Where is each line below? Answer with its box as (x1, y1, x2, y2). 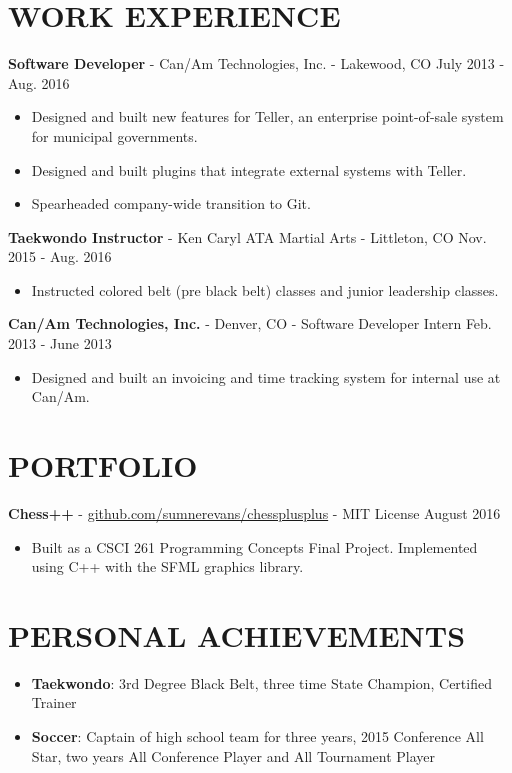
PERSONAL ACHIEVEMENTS (8, 614, 466, 655)
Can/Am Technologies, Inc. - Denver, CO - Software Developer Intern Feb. (8, 313, 492, 334)
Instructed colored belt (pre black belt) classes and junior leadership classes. (31, 279, 499, 300)
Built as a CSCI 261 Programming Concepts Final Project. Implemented (31, 536, 478, 557)
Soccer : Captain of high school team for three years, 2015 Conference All (31, 726, 484, 747)
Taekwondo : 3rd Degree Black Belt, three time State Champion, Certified (31, 672, 492, 693)
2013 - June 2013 (8, 333, 112, 354)
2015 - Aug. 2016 (8, 246, 112, 267)
